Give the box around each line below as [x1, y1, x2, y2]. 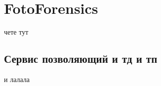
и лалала [4, 74, 30, 84]
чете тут [4, 27, 29, 37]
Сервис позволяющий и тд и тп [4, 51, 158, 66]
